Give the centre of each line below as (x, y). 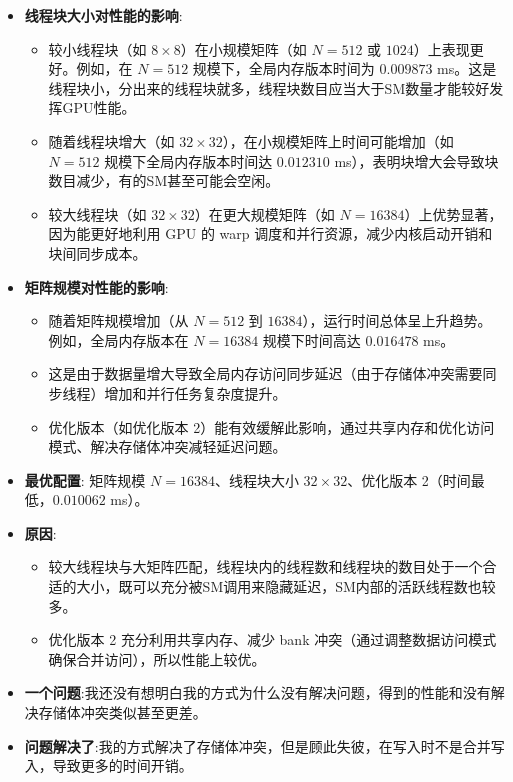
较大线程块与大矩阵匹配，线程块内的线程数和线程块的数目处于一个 (265, 566)
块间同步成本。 (97, 252)
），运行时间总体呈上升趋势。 (397, 320)
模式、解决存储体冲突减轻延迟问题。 (167, 446)
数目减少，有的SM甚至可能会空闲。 (164, 180)
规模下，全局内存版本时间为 (283, 68)
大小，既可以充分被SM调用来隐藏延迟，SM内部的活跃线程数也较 (286, 586)
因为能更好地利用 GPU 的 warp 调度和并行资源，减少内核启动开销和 (270, 233)
